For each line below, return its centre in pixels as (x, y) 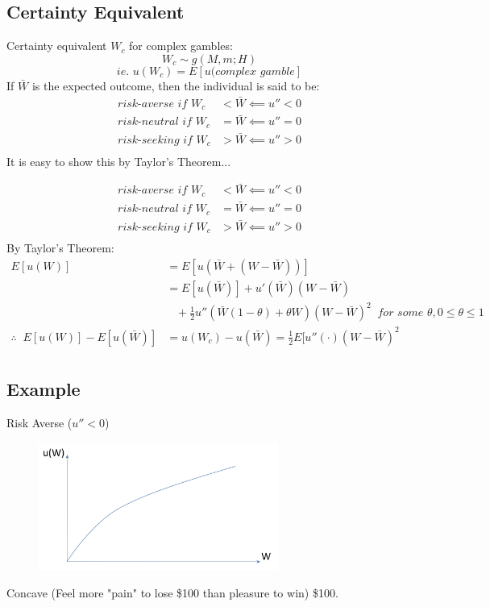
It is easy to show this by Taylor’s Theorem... (119, 161)
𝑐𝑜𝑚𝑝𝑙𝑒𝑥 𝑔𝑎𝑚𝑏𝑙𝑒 (255, 71)
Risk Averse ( (39, 423)
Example (44, 389)
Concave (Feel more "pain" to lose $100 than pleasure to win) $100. (172, 592)
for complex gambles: (181, 46)
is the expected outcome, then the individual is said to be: (176, 85)
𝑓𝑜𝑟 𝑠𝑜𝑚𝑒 (401, 313)
